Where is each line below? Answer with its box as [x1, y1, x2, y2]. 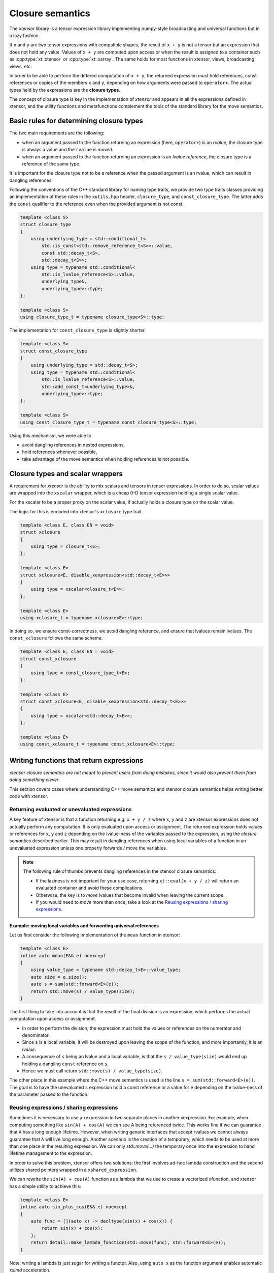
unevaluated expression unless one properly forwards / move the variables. [9, 845, 167, 851]
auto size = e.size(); [30, 974, 87, 980]
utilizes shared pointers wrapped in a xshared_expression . [9, 1167, 138, 1173]
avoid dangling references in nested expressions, [22, 441, 125, 448]
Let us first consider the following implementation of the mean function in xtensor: [9, 932, 180, 938]
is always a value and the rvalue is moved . [22, 147, 114, 153]
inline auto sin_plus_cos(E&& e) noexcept [20, 1204, 127, 1210]
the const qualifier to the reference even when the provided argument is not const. [9, 201, 184, 207]
